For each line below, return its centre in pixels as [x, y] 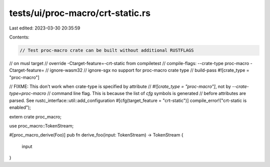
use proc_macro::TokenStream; [41, 126]
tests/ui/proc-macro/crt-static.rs [80, 13]
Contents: [19, 37]
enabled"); [20, 107]
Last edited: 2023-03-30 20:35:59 [45, 28]
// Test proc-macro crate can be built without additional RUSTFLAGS [107, 50]
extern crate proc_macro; [35, 116]
